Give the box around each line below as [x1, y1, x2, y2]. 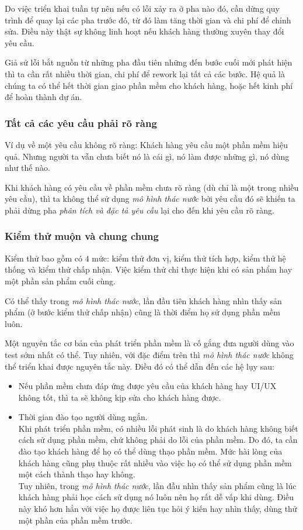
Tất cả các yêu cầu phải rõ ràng [5, 115, 157, 130]
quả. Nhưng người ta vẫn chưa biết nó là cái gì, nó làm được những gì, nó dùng [5, 150, 290, 162]
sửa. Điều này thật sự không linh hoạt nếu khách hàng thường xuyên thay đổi [5, 25, 284, 37]
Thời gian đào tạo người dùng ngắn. [18, 411, 148, 423]
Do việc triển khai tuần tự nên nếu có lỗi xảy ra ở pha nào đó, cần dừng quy [5, 2, 280, 14]
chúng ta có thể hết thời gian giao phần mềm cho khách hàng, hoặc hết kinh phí [5, 79, 293, 91]
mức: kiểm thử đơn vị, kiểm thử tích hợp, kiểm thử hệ [92, 252, 286, 264]
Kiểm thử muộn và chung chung [5, 229, 159, 243]
